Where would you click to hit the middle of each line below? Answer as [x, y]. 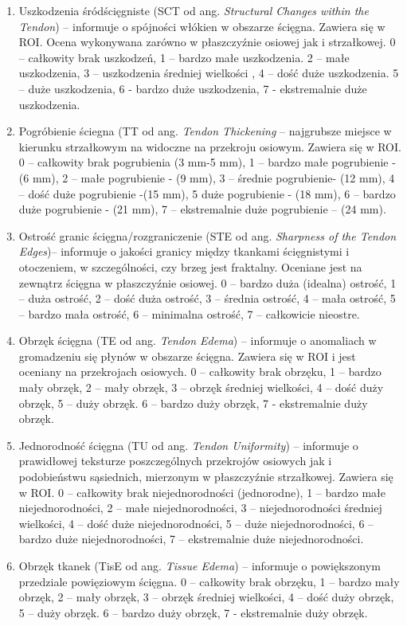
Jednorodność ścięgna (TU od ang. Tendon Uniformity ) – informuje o [188, 445]
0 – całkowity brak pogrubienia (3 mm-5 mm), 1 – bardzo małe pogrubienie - [207, 162]
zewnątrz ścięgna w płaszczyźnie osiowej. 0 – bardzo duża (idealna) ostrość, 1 [207, 282]
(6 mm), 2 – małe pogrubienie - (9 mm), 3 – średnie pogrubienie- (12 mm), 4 [207, 177]
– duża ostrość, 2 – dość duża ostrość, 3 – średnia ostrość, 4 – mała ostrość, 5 [207, 298]
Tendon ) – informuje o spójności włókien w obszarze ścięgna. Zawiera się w [202, 26]
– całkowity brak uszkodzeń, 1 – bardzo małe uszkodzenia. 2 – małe [184, 57]
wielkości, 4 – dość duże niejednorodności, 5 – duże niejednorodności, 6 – [196, 523]
